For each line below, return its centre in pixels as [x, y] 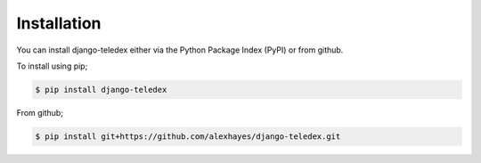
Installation [59, 23]
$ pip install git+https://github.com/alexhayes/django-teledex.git [188, 136]
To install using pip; [52, 66]
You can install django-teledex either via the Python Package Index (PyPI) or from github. [180, 50]
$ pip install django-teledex [101, 90]
